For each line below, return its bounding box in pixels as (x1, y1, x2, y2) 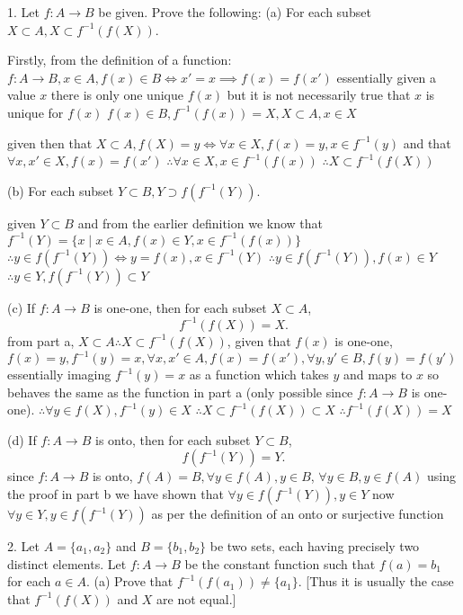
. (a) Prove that (85, 572, 174, 591)
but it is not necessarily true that (227, 85, 411, 104)
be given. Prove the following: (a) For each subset (98, 3, 371, 21)
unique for (7, 102, 64, 121)
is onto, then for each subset (94, 430, 251, 449)
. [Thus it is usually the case (298, 572, 454, 591)
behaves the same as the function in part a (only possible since (7, 382, 353, 401)
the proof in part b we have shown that (7, 485, 224, 503)
